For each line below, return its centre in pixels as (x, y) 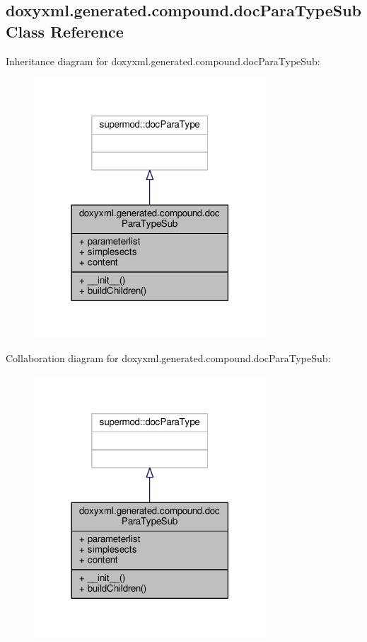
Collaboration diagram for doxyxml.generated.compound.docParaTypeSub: (168, 358)
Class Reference (65, 31)
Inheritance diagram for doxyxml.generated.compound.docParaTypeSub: (163, 61)
